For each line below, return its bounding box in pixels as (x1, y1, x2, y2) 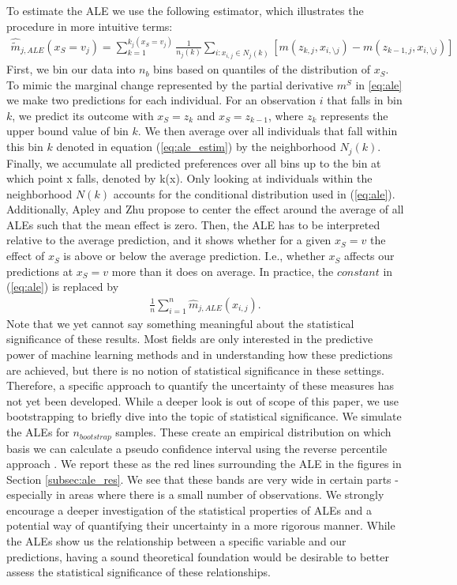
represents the (320, 107, 388, 123)
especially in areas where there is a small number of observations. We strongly (6, 486, 384, 503)
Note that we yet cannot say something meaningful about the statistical (6, 315, 354, 331)
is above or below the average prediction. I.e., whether (63, 247, 325, 264)
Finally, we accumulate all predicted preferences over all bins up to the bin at (6, 154, 381, 171)
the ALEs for (6, 424, 69, 440)
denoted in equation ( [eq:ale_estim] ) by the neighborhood (56, 138, 336, 155)
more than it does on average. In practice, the (111, 262, 334, 279)
